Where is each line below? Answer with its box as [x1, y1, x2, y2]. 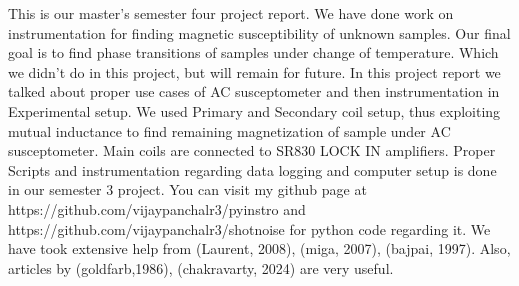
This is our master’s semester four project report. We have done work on [8, 3, 454, 23]
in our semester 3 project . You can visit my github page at [8, 179, 367, 200]
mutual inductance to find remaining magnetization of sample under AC [8, 120, 451, 141]
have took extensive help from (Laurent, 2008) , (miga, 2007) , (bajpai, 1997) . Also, [8, 238, 511, 259]
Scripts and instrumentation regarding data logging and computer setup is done [8, 159, 497, 180]
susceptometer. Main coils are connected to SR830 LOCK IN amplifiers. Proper [8, 140, 496, 161]
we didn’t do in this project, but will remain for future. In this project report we [8, 61, 501, 82]
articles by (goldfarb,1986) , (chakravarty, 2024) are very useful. [8, 257, 394, 278]
